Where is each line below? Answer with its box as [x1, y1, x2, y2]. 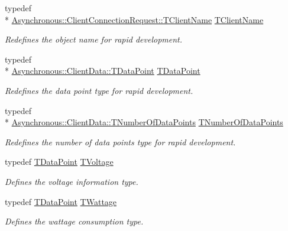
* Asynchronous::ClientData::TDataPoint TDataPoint [5, 64, 200, 77]
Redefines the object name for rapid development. [5, 33, 183, 45]
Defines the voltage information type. [5, 175, 138, 187]
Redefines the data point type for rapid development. [5, 84, 193, 96]
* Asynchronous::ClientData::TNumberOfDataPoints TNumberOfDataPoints [5, 116, 283, 128]
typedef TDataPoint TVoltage [5, 155, 114, 168]
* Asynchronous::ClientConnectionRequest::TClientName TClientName [5, 13, 264, 25]
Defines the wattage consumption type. [5, 215, 144, 227]
